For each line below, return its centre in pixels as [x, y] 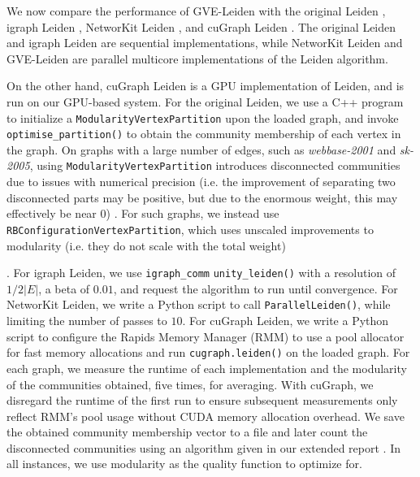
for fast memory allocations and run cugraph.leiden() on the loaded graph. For [208, 352]
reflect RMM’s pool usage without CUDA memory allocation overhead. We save [206, 416]
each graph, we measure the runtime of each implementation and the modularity [207, 368]
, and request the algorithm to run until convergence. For [255, 288]
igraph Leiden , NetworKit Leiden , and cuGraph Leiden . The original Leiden [201, 26]
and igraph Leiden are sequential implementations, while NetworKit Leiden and [205, 43]
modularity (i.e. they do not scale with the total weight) [146, 245]
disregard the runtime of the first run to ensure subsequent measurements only [202, 400]
